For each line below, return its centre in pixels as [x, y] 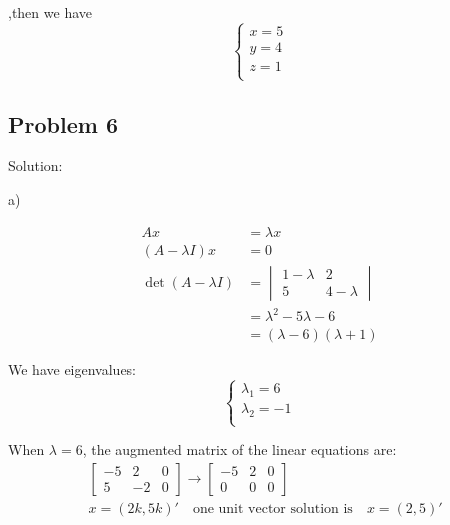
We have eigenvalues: [72, 369]
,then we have [50, 12]
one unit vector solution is [272, 508]
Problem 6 [63, 123]
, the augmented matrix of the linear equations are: [239, 449]
